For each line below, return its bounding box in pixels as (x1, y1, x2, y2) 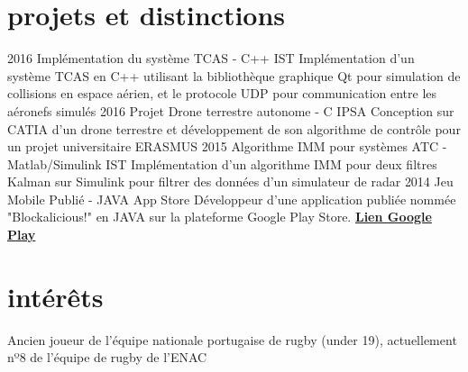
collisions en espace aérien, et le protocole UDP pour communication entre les (7, 84, 437, 103)
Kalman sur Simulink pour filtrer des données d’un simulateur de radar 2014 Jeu (7, 172, 454, 191)
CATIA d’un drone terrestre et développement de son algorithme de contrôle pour (7, 119, 461, 138)
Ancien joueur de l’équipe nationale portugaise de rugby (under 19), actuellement (7, 330, 457, 349)
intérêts (7, 277, 104, 314)
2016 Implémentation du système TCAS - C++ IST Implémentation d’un (7, 49, 415, 68)
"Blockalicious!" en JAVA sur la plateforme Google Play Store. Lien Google (7, 207, 432, 226)
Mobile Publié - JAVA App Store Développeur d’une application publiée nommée (7, 189, 456, 208)
